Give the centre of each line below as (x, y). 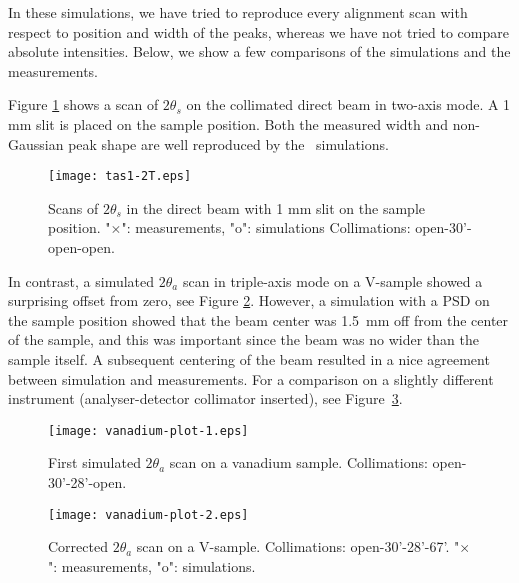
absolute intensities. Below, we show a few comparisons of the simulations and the (259, 51)
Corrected (78, 546)
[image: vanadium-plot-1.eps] (148, 430)
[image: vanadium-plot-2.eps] (148, 514)
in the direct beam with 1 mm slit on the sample (275, 207)
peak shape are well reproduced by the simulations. (228, 143)
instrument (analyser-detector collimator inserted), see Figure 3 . (205, 398)
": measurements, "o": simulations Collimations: (266, 227)
